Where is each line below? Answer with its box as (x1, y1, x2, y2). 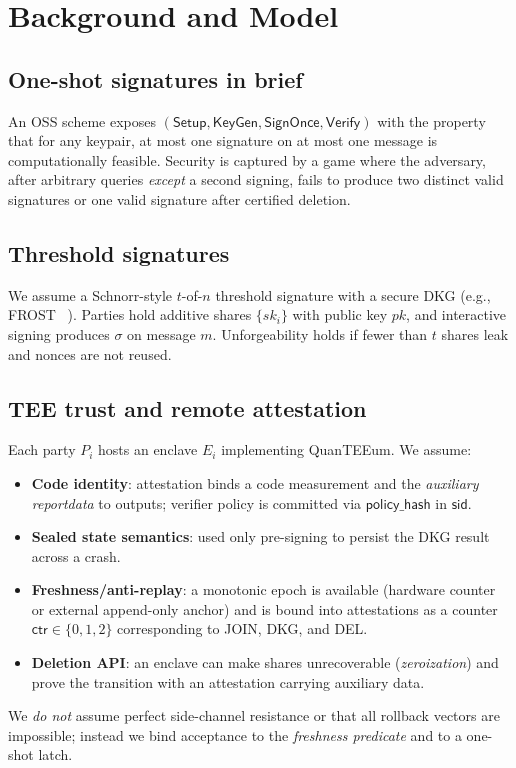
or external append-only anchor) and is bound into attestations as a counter (31, 598, 498, 619)
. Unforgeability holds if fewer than (212, 323, 428, 344)
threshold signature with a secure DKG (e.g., (215, 284, 491, 305)
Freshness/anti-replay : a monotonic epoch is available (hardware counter (31, 579, 496, 600)
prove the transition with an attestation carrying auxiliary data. (31, 671, 425, 692)
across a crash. (31, 545, 121, 566)
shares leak (441, 323, 509, 344)
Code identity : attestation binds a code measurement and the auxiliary (31, 472, 479, 493)
